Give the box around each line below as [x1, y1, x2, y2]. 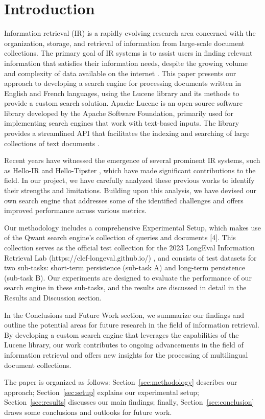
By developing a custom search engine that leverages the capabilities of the [4, 329, 239, 340]
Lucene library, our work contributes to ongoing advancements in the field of [4, 339, 244, 350]
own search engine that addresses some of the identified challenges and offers [4, 195, 244, 205]
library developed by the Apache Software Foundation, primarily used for [4, 107, 233, 118]
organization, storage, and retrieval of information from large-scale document [4, 37, 245, 48]
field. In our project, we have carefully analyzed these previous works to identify [4, 175, 255, 185]
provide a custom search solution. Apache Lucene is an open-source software [4, 98, 243, 108]
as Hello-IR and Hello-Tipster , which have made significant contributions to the [4, 165, 256, 175]
